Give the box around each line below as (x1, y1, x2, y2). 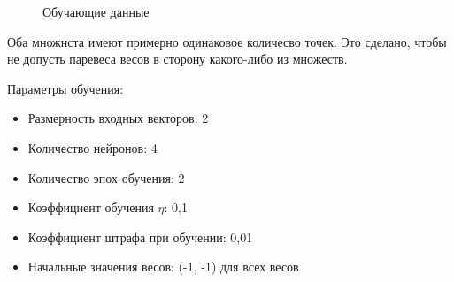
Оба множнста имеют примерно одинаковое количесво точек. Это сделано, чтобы (7, 32, 447, 50)
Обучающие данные (42, 3, 150, 20)
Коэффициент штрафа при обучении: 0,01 (27, 227, 253, 246)
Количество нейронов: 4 (27, 138, 158, 156)
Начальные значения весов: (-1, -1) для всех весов (27, 257, 299, 276)
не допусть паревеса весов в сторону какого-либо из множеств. (7, 50, 348, 68)
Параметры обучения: (7, 79, 124, 97)
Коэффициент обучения (27, 198, 154, 217)
